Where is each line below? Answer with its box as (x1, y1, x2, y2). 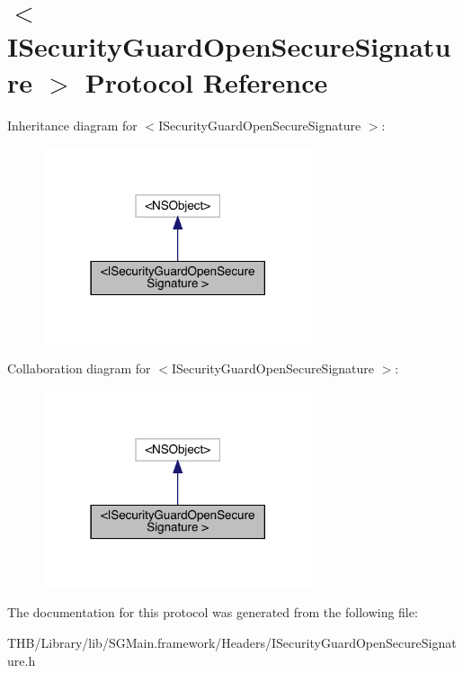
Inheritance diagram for (7, 115, 138, 134)
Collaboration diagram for (7, 359, 151, 378)
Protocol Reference (85, 63, 328, 100)
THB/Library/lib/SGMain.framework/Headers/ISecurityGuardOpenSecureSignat (7, 633, 457, 651)
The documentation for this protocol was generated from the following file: (7, 603, 418, 622)
